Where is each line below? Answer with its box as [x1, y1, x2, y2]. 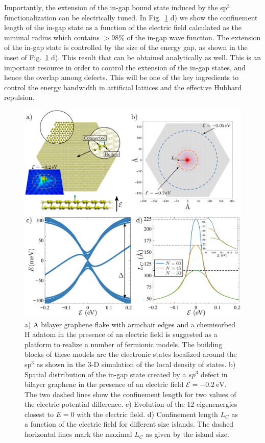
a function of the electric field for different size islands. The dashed [25, 419, 234, 429]
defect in [201, 369, 228, 379]
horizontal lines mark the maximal [25, 429, 132, 439]
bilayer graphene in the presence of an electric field [25, 379, 184, 389]
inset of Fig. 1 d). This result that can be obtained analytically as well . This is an [4, 51, 261, 62]
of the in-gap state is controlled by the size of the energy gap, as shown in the [4, 42, 248, 53]
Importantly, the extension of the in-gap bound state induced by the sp [4, 2, 227, 12]
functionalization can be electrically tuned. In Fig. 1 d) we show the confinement [4, 12, 258, 22]
